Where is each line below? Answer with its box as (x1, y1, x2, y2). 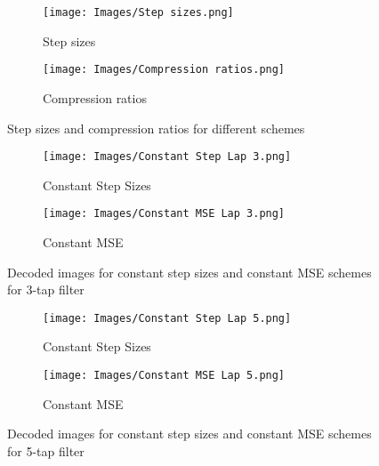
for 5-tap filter (7, 441, 85, 460)
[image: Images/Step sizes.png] (43, 6, 234, 19)
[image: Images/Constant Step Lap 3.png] (43, 150, 292, 164)
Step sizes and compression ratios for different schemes (7, 118, 305, 137)
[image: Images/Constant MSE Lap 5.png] (43, 369, 286, 382)
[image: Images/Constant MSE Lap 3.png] (43, 207, 286, 221)
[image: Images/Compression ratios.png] (43, 63, 286, 76)
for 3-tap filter (7, 280, 85, 299)
